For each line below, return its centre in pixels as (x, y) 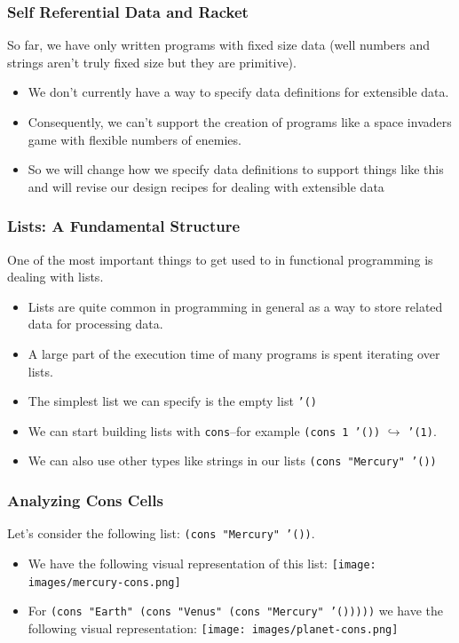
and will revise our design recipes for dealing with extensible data (206, 186)
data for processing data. (95, 324)
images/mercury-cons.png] (104, 582)
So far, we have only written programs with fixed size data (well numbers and (219, 45)
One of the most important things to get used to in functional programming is (220, 259)
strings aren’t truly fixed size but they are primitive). (152, 62)
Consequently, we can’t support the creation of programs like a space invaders (240, 122)
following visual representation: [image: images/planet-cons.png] (213, 627)
